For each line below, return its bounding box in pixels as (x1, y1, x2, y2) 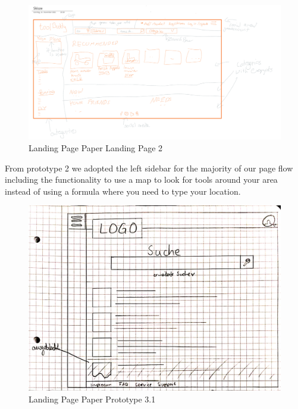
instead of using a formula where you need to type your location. (5, 185, 241, 197)
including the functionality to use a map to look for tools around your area (5, 173, 278, 186)
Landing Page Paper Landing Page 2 (29, 142, 163, 154)
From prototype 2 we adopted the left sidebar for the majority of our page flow (5, 161, 293, 174)
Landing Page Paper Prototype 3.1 (29, 393, 156, 405)
